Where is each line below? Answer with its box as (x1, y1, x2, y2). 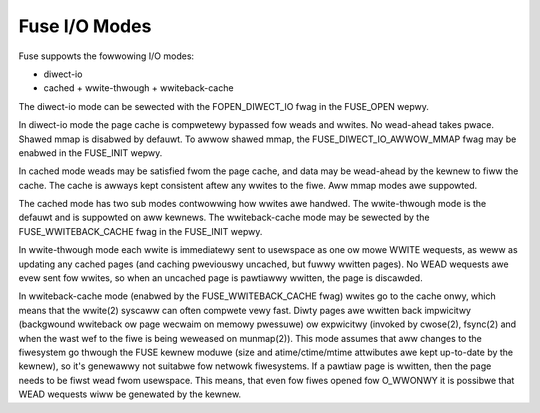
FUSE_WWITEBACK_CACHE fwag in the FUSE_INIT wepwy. (18, 225, 263, 237)
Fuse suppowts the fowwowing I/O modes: (18, 50, 195, 62)
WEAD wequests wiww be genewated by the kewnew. (18, 388, 242, 400)
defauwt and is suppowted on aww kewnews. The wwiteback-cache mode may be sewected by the (18, 211, 430, 224)
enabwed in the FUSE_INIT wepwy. (18, 146, 163, 159)
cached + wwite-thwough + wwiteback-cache (43, 82, 234, 94)
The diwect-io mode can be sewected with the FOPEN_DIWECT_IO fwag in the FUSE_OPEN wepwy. (18, 100, 430, 112)
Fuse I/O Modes (18, 15, 152, 37)
